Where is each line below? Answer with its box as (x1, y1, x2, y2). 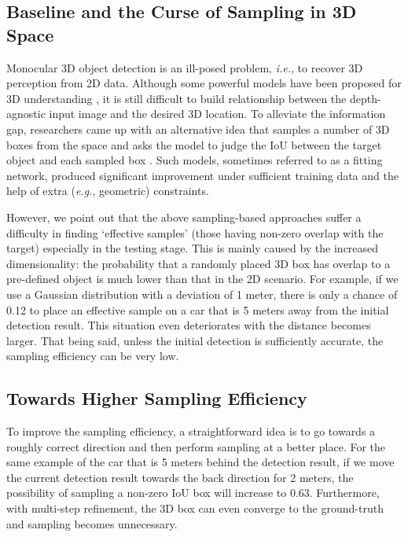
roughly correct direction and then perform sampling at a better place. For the (6, 438, 386, 454)
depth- (349, 90, 381, 106)
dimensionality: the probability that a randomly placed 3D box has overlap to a (6, 255, 391, 271)
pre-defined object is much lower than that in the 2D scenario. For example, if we (6, 270, 399, 287)
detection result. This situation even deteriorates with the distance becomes (6, 317, 371, 333)
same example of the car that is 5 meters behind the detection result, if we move (6, 454, 395, 470)
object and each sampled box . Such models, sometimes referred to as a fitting (6, 152, 383, 168)
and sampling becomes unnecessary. (6, 515, 178, 531)
